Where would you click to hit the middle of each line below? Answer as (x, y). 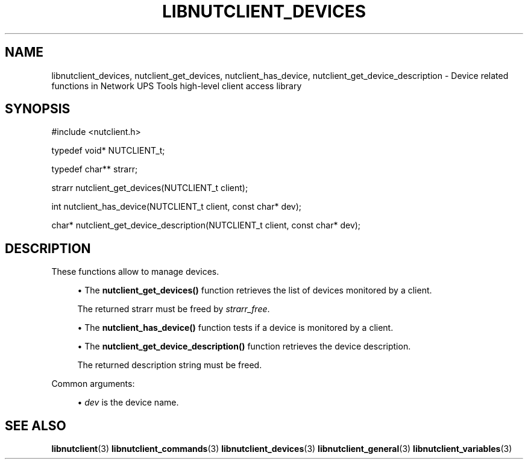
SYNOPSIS (38, 109)
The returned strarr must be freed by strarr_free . (174, 309)
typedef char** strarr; (95, 169)
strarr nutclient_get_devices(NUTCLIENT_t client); (150, 188)
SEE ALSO (36, 425)
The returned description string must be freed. (170, 365)
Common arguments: (93, 384)
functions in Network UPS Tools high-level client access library (177, 86)
